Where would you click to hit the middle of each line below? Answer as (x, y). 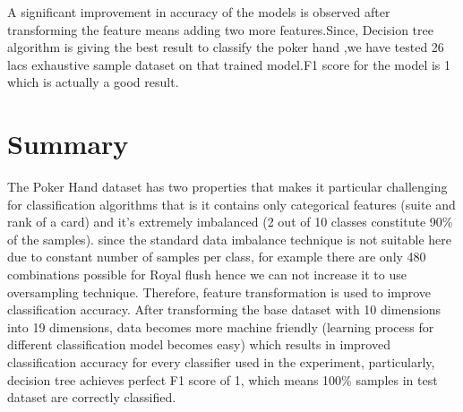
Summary (68, 144)
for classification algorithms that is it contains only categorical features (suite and (231, 204)
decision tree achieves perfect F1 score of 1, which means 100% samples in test (223, 379)
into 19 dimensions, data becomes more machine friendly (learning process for (221, 326)
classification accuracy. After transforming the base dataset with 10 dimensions (224, 309)
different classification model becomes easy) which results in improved (199, 344)
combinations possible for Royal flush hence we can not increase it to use (207, 275)
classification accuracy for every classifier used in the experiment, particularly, (221, 362)
